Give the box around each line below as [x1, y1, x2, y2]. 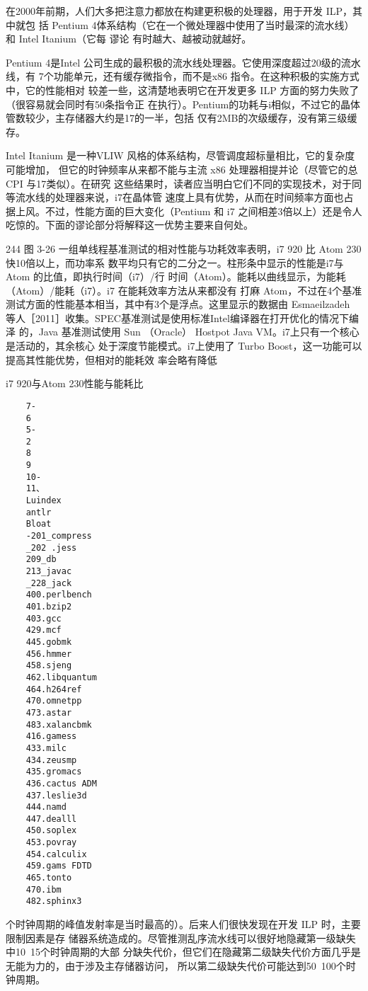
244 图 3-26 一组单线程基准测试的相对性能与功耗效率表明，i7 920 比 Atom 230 [6, 241, 362, 256]
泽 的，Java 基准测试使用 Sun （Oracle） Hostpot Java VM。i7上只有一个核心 [6, 324, 360, 339]
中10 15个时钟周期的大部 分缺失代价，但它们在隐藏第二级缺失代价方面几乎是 [6, 944, 361, 959]
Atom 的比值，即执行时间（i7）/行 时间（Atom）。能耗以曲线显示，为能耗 [6, 269, 346, 284]
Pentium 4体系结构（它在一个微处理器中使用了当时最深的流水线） [52, 17, 355, 32]
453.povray [25, 837, 77, 848]
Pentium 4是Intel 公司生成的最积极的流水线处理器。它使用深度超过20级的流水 [6, 55, 361, 69]
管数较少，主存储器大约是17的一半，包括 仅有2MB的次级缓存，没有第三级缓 [6, 110, 357, 125]
